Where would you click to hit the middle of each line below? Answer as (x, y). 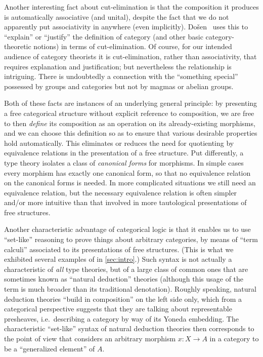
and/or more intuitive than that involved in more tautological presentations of (125, 202)
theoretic (18, 46)
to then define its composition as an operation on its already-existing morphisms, (130, 123)
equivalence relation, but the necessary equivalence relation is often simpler (121, 192)
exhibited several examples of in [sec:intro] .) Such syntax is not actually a (118, 259)
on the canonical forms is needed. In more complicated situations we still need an (130, 183)
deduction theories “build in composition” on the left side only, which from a (123, 299)
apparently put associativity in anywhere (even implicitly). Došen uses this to (126, 27)
